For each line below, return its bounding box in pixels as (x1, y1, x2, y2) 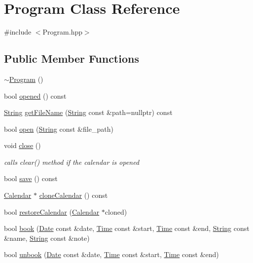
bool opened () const (4, 90, 67, 101)
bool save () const (4, 173, 58, 184)
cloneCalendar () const (39, 190, 108, 200)
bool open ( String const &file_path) (4, 123, 113, 134)
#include (4, 27, 32, 37)
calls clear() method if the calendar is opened (4, 156, 140, 167)
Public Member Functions (4, 51, 139, 66)
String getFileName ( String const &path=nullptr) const (4, 107, 173, 117)
